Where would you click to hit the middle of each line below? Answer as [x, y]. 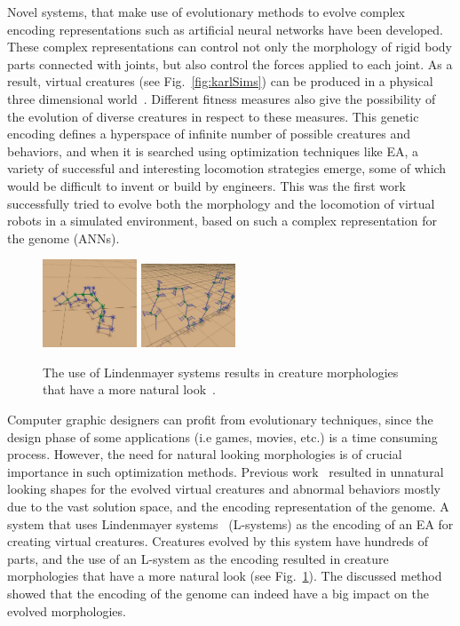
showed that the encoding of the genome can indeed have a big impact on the [218, 593]
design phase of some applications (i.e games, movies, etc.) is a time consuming [222, 436]
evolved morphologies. [67, 610]
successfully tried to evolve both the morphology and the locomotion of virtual [221, 203]
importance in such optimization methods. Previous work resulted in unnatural [226, 471]
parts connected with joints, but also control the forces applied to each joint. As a [230, 63]
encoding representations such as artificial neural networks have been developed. [225, 29]
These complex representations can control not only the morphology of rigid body [230, 47]
